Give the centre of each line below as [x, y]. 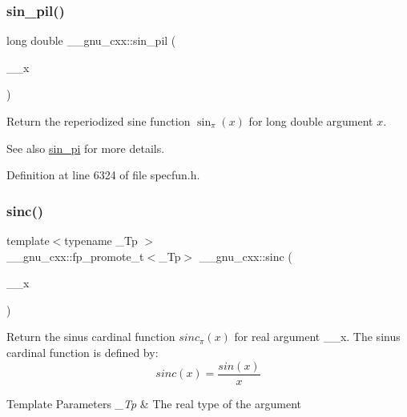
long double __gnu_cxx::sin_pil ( [91, 40]
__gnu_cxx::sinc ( [246, 256]
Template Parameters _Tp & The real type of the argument [154, 403]
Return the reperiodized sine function [99, 121]
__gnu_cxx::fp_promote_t [75, 256]
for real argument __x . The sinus [317, 337]
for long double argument [311, 121]
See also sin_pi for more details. [86, 148]
